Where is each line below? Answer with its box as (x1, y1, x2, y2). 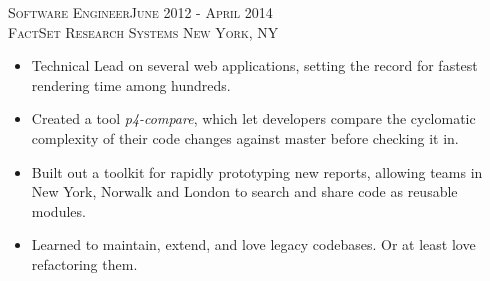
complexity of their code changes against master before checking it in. (31, 127, 459, 148)
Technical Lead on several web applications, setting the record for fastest (31, 55, 478, 76)
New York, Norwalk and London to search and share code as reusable (31, 181, 458, 202)
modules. (31, 200, 86, 221)
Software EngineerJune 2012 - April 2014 (8, 2, 273, 22)
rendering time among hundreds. (31, 74, 231, 95)
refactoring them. (31, 253, 138, 274)
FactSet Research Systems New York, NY (8, 21, 279, 42)
